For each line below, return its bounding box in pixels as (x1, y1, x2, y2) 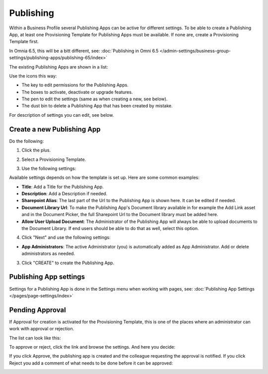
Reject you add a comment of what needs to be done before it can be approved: (9, 360, 173, 366)
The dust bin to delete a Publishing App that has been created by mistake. (21, 103, 173, 109)
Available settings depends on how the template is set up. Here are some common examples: (9, 174, 200, 181)
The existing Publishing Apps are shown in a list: (9, 64, 108, 70)
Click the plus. (21, 147, 51, 153)
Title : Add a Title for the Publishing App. (21, 184, 104, 190)
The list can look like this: (9, 335, 62, 341)
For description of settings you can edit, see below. (9, 112, 114, 118)
